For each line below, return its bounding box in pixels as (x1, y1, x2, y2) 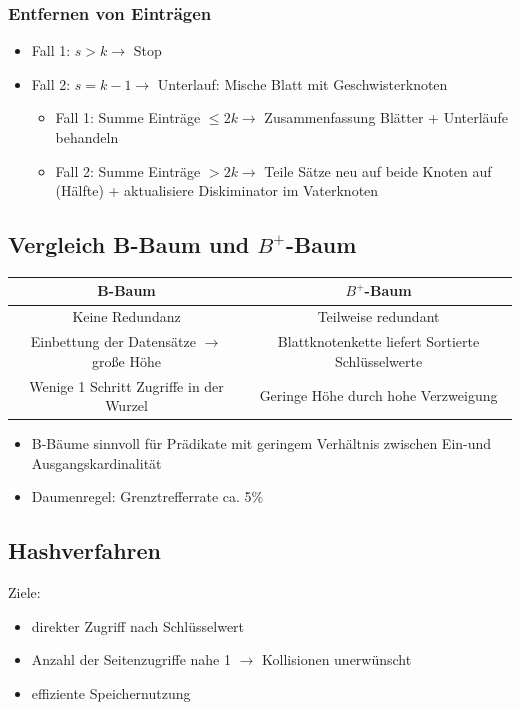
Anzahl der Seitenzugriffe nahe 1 (31, 649, 231, 670)
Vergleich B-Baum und (8, 229, 250, 260)
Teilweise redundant (317, 306, 440, 327)
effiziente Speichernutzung (31, 683, 191, 704)
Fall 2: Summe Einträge (55, 160, 201, 181)
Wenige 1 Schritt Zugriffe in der (29, 375, 224, 396)
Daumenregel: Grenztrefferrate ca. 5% (31, 486, 264, 507)
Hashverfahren (8, 535, 161, 566)
